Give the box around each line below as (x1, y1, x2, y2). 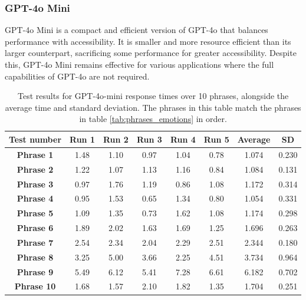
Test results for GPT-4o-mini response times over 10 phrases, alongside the (18, 90, 289, 102)
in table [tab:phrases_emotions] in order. (79, 113, 227, 125)
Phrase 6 (17, 222, 54, 234)
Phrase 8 (17, 250, 54, 263)
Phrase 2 (17, 163, 54, 175)
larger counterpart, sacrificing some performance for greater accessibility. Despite (5, 47, 297, 59)
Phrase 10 (14, 280, 56, 292)
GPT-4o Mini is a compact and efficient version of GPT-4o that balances (5, 24, 268, 36)
